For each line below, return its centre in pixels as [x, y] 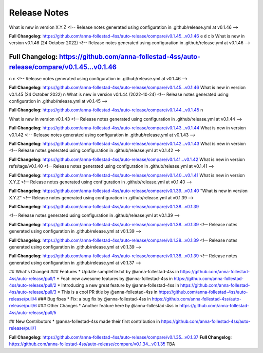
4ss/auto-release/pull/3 [33, 292]
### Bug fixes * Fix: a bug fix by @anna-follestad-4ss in [94, 299]
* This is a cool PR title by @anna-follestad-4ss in [107, 292]
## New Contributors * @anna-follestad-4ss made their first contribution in [85, 321]
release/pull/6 [23, 306]
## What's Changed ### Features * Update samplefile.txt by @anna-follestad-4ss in [94, 272]
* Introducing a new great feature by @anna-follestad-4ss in [118, 285]
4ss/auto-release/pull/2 [33, 285]
